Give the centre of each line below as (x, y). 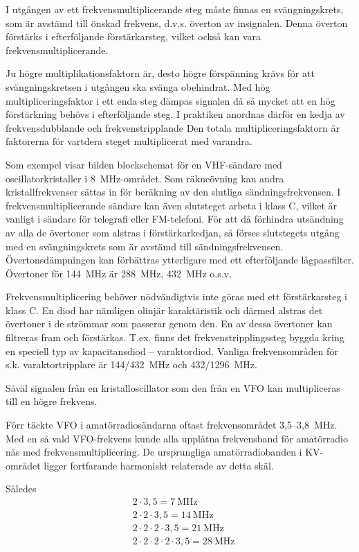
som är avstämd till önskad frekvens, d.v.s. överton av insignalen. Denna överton (177, 23)
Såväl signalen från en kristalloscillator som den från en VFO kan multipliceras (173, 387)
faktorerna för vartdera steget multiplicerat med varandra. (129, 141)
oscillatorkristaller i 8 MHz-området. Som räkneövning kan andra (145, 178)
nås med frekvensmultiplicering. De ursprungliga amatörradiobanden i (154, 452)
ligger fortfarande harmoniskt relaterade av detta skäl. (159, 465)
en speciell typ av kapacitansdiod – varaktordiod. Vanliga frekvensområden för (172, 351)
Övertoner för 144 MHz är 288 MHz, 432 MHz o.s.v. (119, 273)
